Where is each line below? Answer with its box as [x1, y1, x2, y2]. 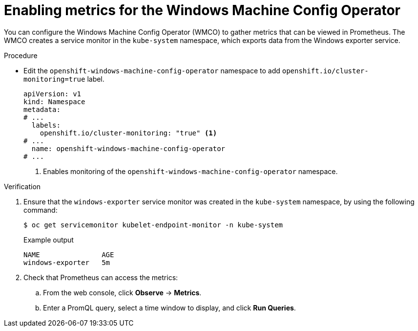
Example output [23, 235, 74, 244]
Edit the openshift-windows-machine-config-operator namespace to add [23, 66, 280, 75]
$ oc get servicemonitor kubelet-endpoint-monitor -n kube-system [23, 221, 283, 229]
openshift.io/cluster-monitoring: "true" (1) [40, 129, 217, 137]
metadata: [23, 105, 61, 113]
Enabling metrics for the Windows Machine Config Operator [4, 2, 401, 19]
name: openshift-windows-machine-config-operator [31, 144, 226, 153]
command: [23, 205, 58, 214]
